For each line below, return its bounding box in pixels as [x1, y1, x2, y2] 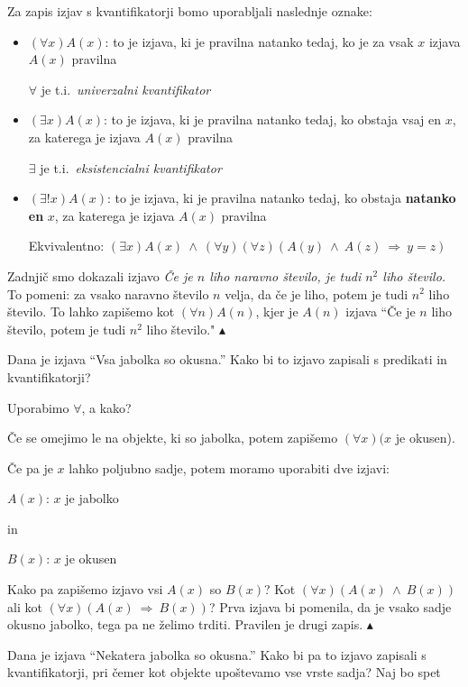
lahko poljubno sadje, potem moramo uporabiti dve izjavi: [69, 458, 390, 477]
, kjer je [255, 302, 298, 321]
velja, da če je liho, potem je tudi [225, 284, 408, 303]
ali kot [7, 597, 42, 616]
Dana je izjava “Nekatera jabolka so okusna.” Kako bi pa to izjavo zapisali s [7, 645, 427, 664]
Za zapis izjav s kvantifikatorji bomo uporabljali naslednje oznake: [7, 2, 372, 20]
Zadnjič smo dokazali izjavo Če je [7, 266, 193, 285]
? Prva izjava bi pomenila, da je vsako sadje [208, 597, 452, 616]
